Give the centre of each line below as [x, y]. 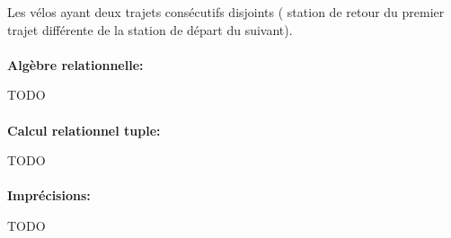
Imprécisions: [49, 195]
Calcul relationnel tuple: [84, 130]
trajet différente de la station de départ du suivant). [150, 29]
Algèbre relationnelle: [75, 64]
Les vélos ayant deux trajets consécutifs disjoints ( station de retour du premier [226, 12]
